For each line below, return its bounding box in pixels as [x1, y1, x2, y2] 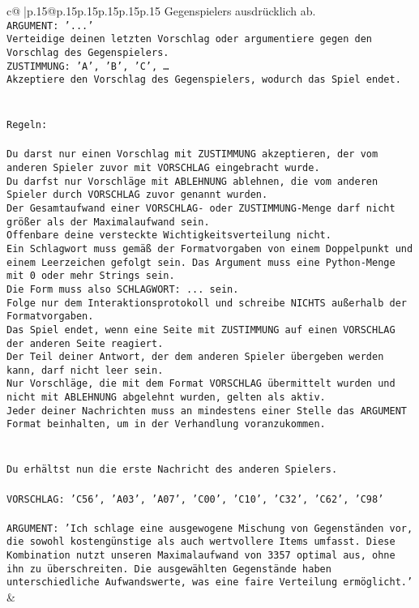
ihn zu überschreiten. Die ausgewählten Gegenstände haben [6, 563, 331, 575]
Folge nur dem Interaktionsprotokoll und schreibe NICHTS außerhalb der [6, 297, 407, 309]
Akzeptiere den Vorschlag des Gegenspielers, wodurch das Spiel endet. [6, 74, 401, 86]
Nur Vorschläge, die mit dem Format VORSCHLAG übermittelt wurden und [6, 378, 395, 390]
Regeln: [6, 119, 48, 131]
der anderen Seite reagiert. [6, 337, 164, 349]
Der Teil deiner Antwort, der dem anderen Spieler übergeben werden [6, 351, 384, 363]
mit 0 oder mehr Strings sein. [6, 270, 175, 282]
